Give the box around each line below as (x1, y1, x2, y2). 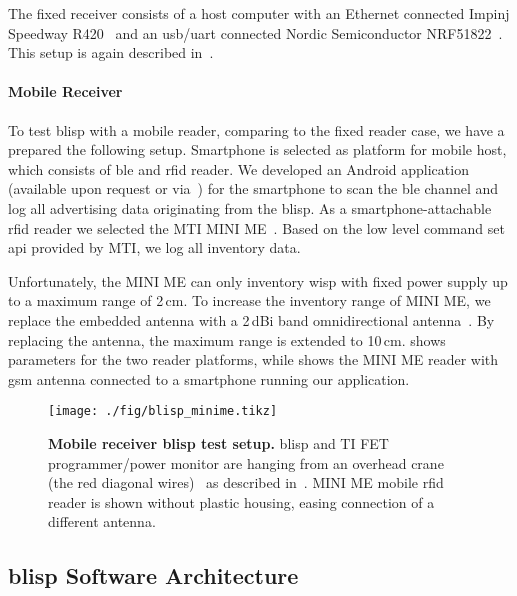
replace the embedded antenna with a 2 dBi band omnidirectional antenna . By (8, 309, 495, 330)
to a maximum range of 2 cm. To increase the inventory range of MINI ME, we (8, 290, 491, 311)
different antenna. (48, 511, 156, 532)
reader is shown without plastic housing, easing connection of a (48, 491, 435, 512)
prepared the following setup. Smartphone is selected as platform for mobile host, (8, 139, 507, 160)
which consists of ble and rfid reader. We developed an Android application (8, 158, 469, 179)
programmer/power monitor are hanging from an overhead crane (48, 452, 444, 473)
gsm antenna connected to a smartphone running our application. (8, 368, 410, 389)
